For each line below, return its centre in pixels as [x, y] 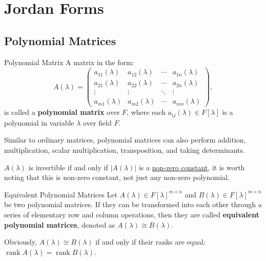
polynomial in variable [39, 122]
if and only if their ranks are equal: [150, 242]
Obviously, [21, 242]
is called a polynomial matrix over [62, 112]
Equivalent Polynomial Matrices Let [61, 194]
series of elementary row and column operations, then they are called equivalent [132, 214]
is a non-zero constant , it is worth [192, 167]
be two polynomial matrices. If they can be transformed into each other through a [133, 204]
